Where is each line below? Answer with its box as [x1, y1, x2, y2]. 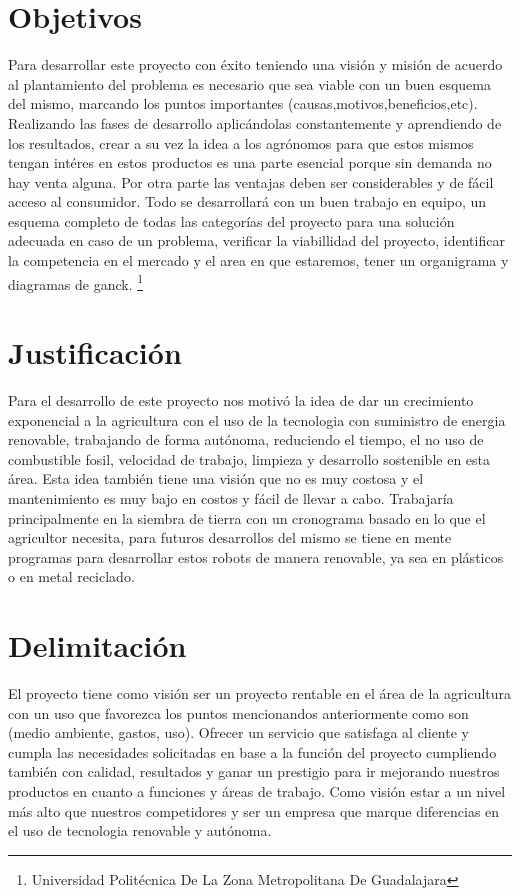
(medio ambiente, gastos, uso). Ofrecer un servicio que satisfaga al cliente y [8, 722, 469, 743]
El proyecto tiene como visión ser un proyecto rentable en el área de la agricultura [8, 683, 512, 704]
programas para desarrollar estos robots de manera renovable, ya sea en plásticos [8, 546, 504, 567]
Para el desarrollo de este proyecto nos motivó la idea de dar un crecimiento [8, 390, 474, 411]
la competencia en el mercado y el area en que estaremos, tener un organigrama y [8, 250, 509, 271]
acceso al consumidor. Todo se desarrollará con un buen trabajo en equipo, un [8, 191, 487, 212]
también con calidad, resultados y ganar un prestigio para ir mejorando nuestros [8, 761, 500, 782]
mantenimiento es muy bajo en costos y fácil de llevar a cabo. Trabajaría [8, 488, 454, 508]
